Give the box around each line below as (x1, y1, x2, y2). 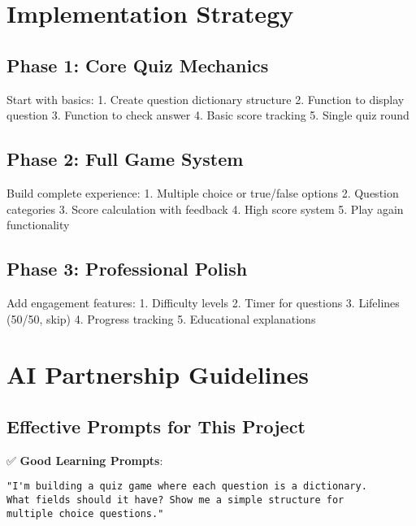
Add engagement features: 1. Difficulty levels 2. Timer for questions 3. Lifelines (6, 293, 400, 311)
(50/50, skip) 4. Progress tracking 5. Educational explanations (6, 310, 316, 327)
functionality (6, 216, 70, 233)
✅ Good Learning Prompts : (6, 451, 163, 468)
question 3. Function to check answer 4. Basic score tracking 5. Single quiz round (6, 107, 409, 124)
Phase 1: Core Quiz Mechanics (6, 52, 269, 77)
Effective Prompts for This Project (6, 413, 305, 438)
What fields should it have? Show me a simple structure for (6, 493, 344, 506)
